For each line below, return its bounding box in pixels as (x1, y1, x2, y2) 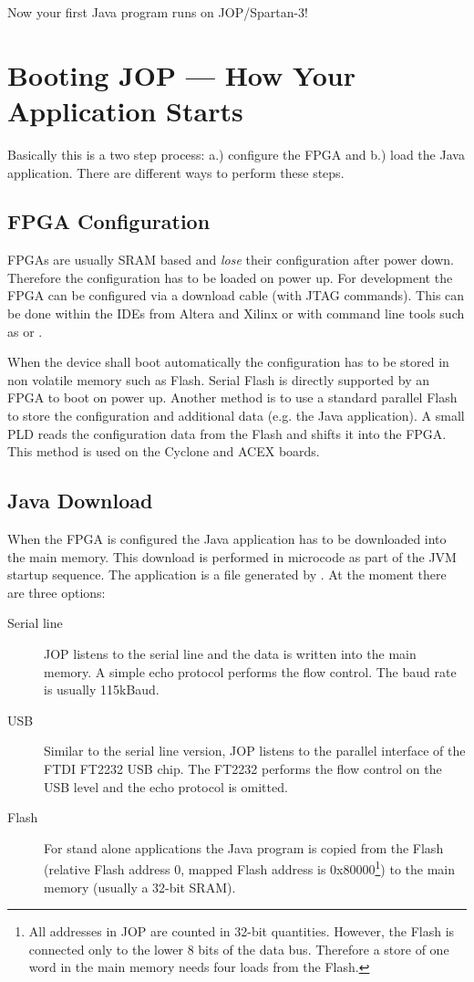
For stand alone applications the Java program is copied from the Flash (44, 838, 444, 857)
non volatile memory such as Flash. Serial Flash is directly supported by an (7, 370, 430, 389)
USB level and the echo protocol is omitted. (44, 777, 288, 796)
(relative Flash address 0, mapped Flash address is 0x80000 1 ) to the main (44, 857, 455, 878)
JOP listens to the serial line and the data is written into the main (44, 644, 417, 663)
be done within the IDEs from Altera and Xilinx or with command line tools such (7, 304, 465, 323)
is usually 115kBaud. (44, 680, 160, 699)
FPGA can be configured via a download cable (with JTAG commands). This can (7, 286, 465, 305)
